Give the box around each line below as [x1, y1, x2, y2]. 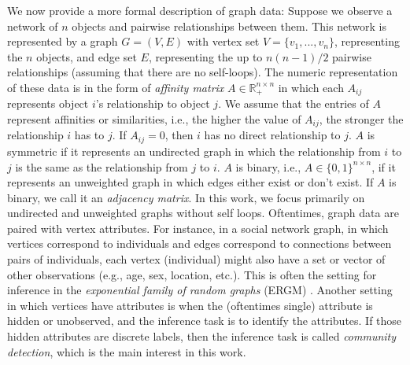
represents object [7, 95, 89, 112]
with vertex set [187, 33, 260, 50]
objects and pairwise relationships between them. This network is [72, 17, 386, 34]
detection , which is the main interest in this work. [7, 343, 246, 359]
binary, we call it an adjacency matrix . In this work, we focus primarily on [7, 189, 365, 205]
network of [7, 17, 58, 34]
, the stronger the [319, 111, 404, 127]
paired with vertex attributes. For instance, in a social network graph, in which [7, 219, 389, 236]
